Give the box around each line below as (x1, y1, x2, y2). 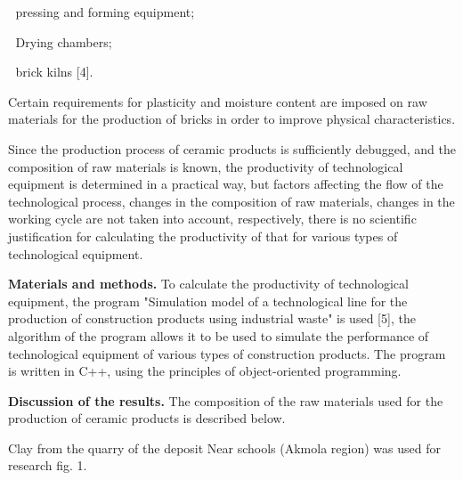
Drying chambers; (15, 32, 112, 51)
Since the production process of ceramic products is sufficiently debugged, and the (8, 139, 456, 158)
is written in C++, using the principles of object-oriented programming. (8, 362, 402, 380)
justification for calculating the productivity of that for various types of (8, 226, 398, 245)
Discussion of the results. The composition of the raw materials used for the (8, 391, 443, 410)
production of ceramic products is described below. (8, 409, 286, 427)
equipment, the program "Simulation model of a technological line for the (8, 291, 408, 310)
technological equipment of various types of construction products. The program (8, 344, 446, 362)
